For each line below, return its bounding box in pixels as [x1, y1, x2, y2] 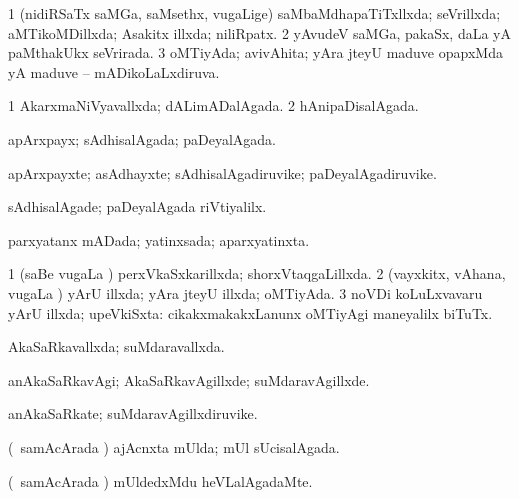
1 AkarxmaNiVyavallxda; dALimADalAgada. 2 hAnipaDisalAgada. [8, 95, 419, 116]
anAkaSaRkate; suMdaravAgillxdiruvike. [8, 403, 258, 424]
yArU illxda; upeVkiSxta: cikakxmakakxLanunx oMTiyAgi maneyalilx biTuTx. [8, 302, 493, 323]
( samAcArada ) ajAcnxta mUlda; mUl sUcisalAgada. [8, 436, 340, 457]
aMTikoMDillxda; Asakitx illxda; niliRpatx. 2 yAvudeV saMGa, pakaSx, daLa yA [8, 22, 511, 43]
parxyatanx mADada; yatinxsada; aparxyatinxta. [8, 229, 310, 250]
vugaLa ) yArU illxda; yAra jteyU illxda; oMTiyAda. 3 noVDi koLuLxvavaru [8, 282, 483, 303]
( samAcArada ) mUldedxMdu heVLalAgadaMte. [8, 470, 313, 491]
